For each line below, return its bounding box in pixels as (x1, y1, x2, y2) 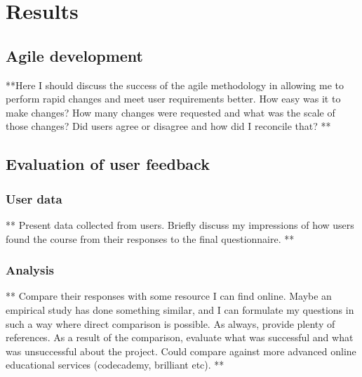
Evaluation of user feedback (6, 153, 210, 175)
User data (6, 190, 62, 207)
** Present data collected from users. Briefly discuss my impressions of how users (6, 217, 354, 232)
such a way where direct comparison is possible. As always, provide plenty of (6, 316, 335, 331)
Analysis (6, 261, 55, 279)
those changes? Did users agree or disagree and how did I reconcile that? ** (6, 119, 331, 133)
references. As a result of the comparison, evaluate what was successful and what (6, 330, 354, 345)
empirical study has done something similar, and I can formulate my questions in (6, 302, 354, 317)
